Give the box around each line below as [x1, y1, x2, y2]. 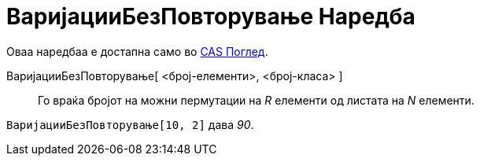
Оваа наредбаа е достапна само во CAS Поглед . [6, 44, 268, 58]
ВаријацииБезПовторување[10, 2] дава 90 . [6, 117, 254, 131]
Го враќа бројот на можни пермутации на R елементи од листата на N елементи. [38, 93, 474, 107]
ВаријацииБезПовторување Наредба [6, 3, 415, 30]
